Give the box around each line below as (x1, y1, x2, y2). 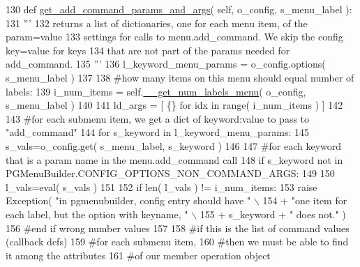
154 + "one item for (262, 193, 347, 208)
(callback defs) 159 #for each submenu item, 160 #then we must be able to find (6, 234, 349, 249)
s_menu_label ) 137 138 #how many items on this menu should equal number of (6, 70, 354, 84)
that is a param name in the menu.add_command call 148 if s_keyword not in (6, 152, 343, 167)
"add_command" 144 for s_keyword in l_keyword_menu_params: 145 (6, 125, 310, 139)
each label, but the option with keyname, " (6, 206, 188, 221)
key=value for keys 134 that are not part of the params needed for (6, 43, 290, 57)
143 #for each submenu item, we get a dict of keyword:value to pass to (6, 111, 310, 125)
